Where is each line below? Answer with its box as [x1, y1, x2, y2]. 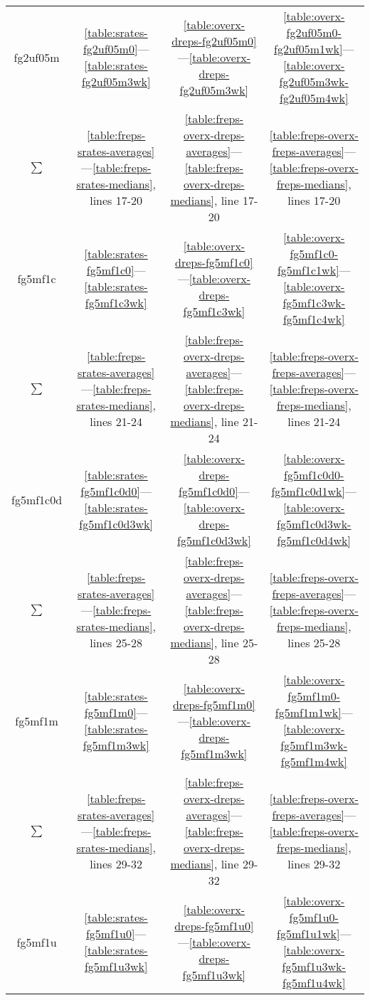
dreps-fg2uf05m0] [171, 32, 257, 49]
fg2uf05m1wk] [273, 41, 343, 57]
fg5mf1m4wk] [280, 753, 347, 770]
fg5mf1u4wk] [282, 974, 346, 991]
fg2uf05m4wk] [280, 90, 349, 106]
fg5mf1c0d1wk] [271, 483, 346, 499]
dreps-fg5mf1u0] [174, 917, 254, 934]
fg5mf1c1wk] [277, 262, 339, 278]
